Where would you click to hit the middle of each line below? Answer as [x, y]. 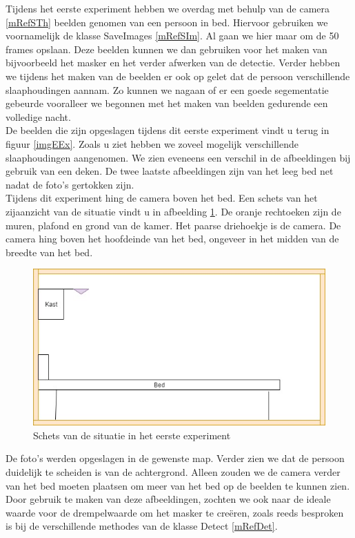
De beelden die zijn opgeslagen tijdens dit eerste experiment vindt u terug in [168, 130]
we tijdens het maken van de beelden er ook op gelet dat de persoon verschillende [178, 76]
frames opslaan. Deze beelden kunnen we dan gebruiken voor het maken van [166, 49]
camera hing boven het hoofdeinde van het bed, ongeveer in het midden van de [172, 239]
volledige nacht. [38, 116]
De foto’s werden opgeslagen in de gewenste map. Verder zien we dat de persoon [175, 458]
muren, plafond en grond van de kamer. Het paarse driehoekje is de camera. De [173, 225]
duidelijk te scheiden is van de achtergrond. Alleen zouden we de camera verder [173, 472]
